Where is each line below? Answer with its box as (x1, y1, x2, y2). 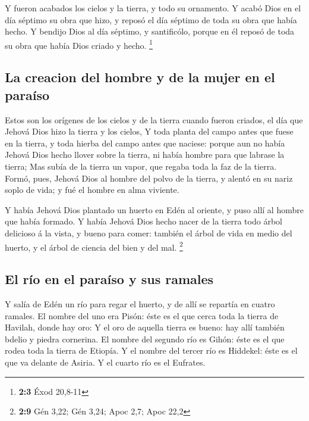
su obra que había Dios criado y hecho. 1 (5, 37, 153, 51)
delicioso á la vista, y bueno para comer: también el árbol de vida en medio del (5, 226, 292, 239)
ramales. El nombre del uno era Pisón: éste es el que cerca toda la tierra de (5, 309, 279, 322)
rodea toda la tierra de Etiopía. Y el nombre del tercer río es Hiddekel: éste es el (5, 344, 298, 357)
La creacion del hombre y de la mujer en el (5, 68, 275, 86)
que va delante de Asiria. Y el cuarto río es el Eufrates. (5, 355, 206, 368)
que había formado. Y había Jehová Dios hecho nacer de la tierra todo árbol (5, 215, 282, 227)
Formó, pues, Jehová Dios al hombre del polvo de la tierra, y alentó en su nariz (5, 171, 293, 184)
